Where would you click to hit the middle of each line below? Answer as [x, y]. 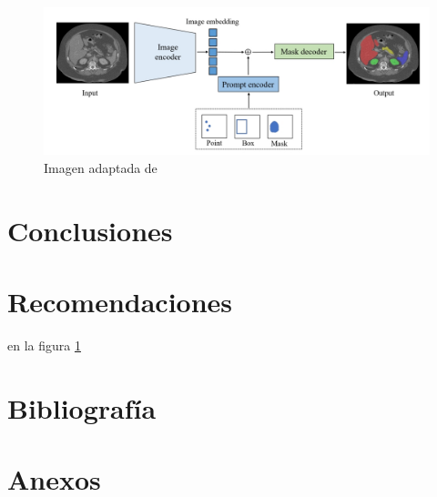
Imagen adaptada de [101, 167]
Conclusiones [90, 230]
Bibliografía [82, 407]
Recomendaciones [120, 302]
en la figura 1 [44, 345]
